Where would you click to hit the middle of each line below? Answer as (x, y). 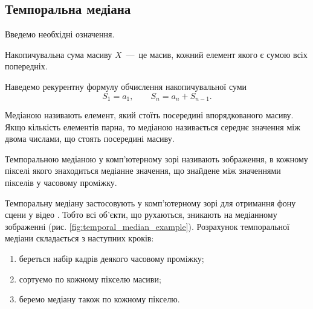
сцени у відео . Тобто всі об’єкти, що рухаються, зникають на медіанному (141, 215)
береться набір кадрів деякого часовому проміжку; (111, 258)
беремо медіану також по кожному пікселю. (99, 299)
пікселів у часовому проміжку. (61, 182)
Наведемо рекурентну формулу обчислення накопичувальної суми (126, 86)
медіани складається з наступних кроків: (79, 238)
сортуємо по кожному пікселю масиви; (90, 279)
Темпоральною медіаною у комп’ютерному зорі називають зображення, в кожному (156, 158)
